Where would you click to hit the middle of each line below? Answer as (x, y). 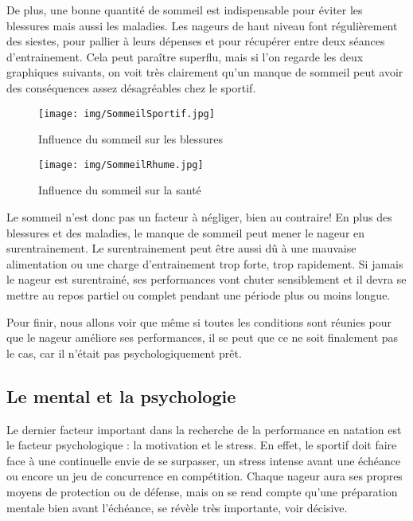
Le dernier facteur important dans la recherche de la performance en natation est (204, 429)
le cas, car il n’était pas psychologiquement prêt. (124, 353)
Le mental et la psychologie (121, 396)
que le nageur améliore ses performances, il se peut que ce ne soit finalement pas (203, 337)
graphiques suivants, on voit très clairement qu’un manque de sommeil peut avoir (205, 72)
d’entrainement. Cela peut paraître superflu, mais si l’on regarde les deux (185, 56)
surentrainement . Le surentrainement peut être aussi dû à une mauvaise (181, 248)
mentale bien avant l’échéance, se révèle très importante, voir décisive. (177, 507)
